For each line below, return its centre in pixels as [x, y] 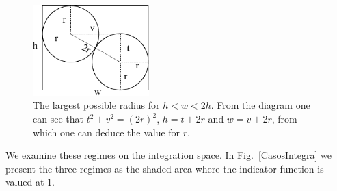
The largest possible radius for [96, 105]
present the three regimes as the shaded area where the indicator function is [165, 168]
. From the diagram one [260, 105]
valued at [25, 182]
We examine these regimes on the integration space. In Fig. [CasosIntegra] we [169, 155]
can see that [58, 119]
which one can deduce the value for [107, 132]
